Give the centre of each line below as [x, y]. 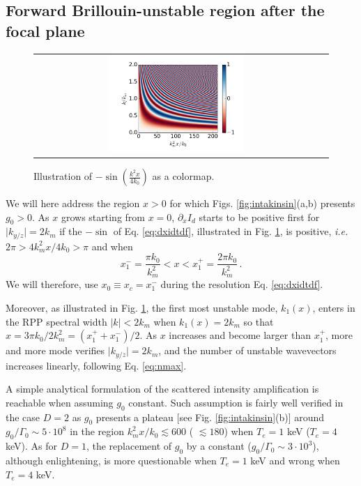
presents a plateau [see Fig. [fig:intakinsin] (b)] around [210, 417]
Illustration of [63, 176]
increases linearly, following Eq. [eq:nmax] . [96, 365]
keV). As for [32, 446]
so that [259, 321]
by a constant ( [219, 446]
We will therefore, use [52, 284]
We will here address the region [73, 203]
